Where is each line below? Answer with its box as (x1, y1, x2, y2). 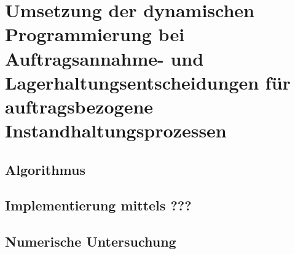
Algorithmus (5, 160, 85, 179)
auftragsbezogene (5, 93, 154, 118)
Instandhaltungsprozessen (5, 118, 227, 143)
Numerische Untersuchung (5, 232, 176, 251)
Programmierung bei (5, 21, 185, 47)
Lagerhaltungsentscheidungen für (5, 69, 291, 94)
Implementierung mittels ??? (5, 196, 192, 215)
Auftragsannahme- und (5, 45, 204, 71)
